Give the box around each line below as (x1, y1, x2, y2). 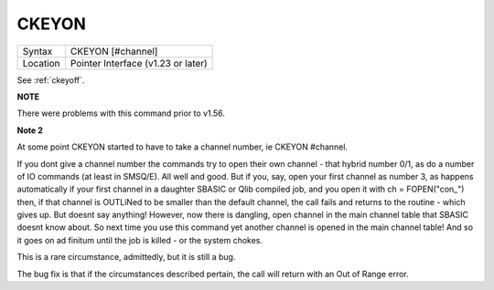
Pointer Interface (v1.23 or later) (70, 57, 208, 69)
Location (22, 57, 60, 69)
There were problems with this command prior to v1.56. (16, 108, 226, 119)
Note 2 (16, 124, 43, 136)
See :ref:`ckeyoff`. (16, 74, 85, 86)
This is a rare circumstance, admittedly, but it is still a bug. (16, 252, 236, 263)
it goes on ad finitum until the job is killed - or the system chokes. (16, 234, 263, 245)
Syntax (22, 45, 53, 57)
